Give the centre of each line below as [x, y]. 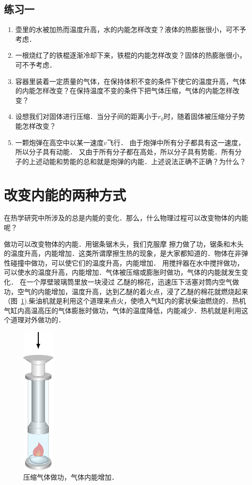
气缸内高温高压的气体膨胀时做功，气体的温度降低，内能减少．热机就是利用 [123, 310]
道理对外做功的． [38, 320]
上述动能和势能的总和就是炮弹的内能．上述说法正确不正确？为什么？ [137, 161]
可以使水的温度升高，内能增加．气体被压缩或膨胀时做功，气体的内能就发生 [123, 272]
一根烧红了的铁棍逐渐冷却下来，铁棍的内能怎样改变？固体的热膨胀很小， [131, 55]
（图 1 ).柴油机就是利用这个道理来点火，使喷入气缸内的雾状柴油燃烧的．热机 [125, 301]
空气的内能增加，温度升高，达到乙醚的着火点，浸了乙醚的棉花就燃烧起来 [133, 291]
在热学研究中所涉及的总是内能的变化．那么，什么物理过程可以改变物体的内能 [126, 218]
